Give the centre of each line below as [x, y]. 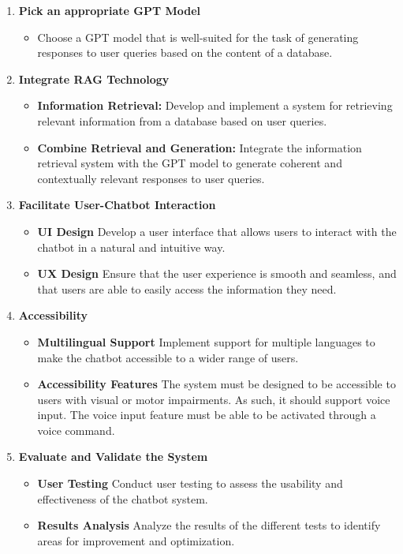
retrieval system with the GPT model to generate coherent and [190, 163]
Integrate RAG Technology [94, 79]
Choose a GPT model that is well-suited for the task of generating [198, 37]
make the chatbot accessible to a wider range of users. [168, 357]
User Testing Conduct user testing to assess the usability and [190, 483]
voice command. [76, 430]
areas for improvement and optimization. [136, 540]
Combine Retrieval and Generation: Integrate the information [200, 147]
